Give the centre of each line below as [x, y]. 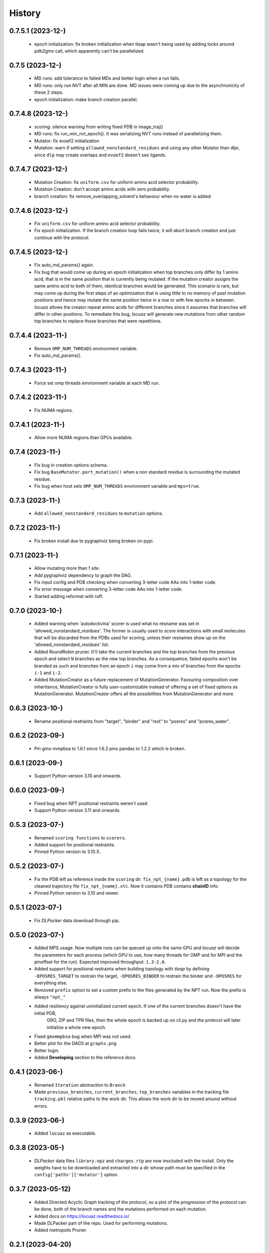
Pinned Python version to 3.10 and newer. [77, 893]
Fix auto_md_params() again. [64, 265]
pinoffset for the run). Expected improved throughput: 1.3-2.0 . [100, 962]
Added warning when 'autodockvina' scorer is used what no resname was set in [117, 623]
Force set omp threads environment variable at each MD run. [97, 383]
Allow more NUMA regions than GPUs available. [83, 438]
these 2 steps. [49, 92]
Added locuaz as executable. [65, 1133]
